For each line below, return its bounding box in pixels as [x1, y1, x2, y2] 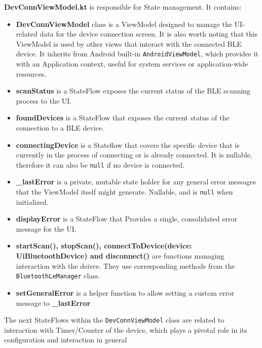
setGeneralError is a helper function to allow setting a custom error [16, 287, 235, 298]
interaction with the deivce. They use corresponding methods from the [16, 260, 235, 271]
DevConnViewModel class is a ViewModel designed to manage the [16, 18, 232, 29]
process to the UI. [16, 95, 72, 106]
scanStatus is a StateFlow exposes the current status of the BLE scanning [16, 85, 251, 96]
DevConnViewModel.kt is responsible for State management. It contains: [4, 2, 241, 12]
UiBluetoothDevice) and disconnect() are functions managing [16, 250, 224, 261]
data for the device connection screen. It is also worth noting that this [40, 28, 258, 39]
